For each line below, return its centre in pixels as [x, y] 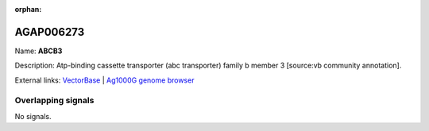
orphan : [28, 9]
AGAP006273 [50, 32]
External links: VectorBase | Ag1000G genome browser [104, 80]
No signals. [33, 116]
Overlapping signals [54, 101]
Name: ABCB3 [39, 51]
